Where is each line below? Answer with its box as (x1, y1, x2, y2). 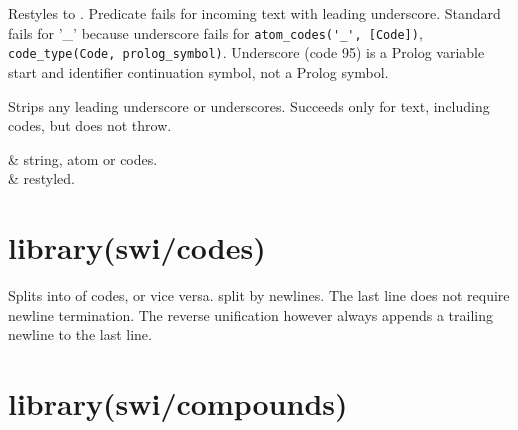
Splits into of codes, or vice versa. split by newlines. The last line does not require (8, 285, 510, 305)
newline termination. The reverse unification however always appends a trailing (8, 304, 493, 325)
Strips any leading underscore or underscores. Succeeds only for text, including (8, 95, 490, 116)
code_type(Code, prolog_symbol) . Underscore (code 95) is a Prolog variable (8, 42, 485, 63)
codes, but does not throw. (8, 115, 172, 136)
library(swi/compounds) (8, 382, 348, 423)
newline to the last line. (8, 324, 152, 345)
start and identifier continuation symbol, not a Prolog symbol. (8, 61, 389, 82)
